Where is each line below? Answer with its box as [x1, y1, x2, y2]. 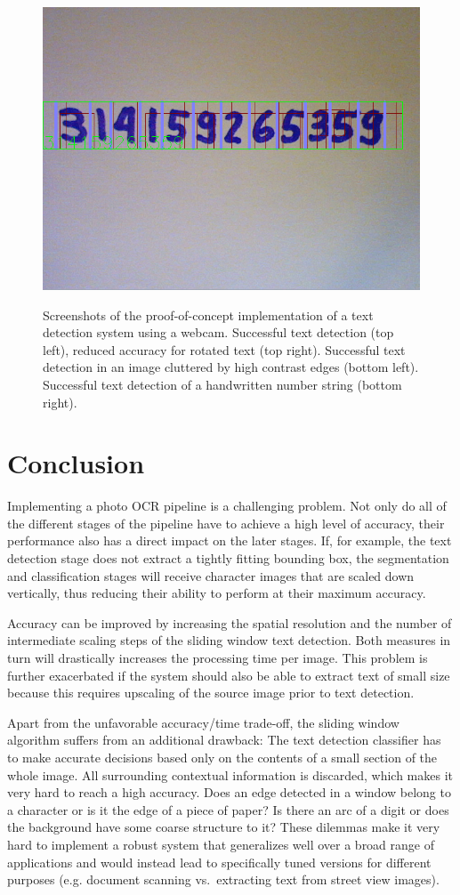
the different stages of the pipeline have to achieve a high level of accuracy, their [7, 513, 445, 532]
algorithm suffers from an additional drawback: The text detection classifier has [7, 730, 441, 749]
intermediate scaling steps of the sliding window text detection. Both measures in [7, 631, 451, 649]
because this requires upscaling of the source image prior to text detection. [7, 683, 415, 702]
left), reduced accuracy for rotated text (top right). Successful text [43, 340, 406, 359]
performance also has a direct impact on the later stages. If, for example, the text [7, 531, 452, 550]
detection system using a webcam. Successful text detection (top [43, 323, 394, 342]
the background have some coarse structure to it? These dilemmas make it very [7, 818, 440, 836]
